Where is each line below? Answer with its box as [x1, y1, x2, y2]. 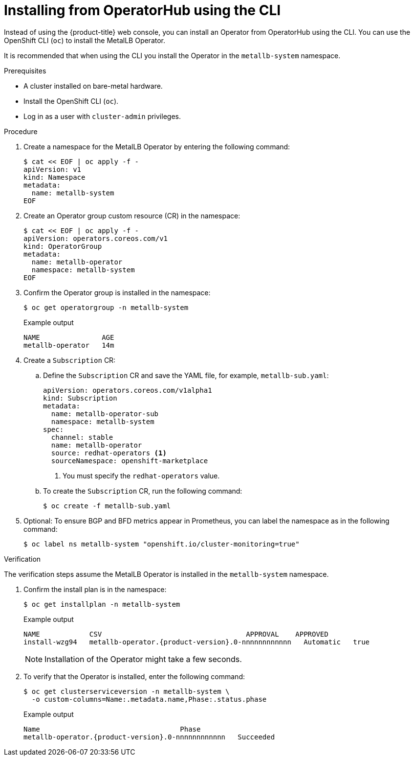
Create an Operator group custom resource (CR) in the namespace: [23, 211, 240, 220]
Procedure [4, 127, 38, 136]
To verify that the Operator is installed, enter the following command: [23, 672, 245, 681]
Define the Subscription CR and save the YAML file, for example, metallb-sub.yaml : [43, 371, 329, 380]
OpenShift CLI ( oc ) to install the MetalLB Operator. [4, 36, 166, 45]
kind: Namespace [23, 173, 86, 181]
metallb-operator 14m [23, 341, 114, 349]
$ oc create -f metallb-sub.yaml [43, 501, 171, 510]
